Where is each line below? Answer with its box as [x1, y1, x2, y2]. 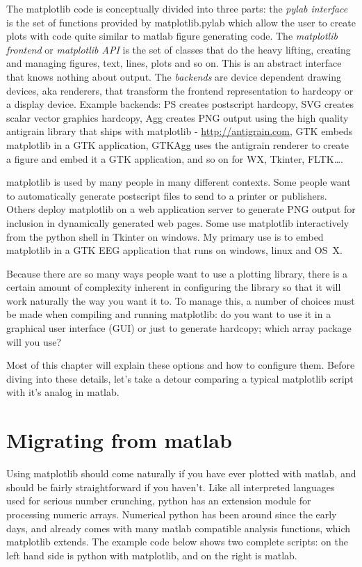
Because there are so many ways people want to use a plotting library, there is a [6, 266, 348, 280]
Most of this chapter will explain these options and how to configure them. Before [6, 358, 355, 372]
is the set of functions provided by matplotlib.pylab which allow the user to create [6, 15, 356, 29]
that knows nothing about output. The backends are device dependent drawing [6, 69, 342, 83]
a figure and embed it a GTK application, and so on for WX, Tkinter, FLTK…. [6, 151, 343, 166]
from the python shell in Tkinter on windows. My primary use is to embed [6, 229, 324, 243]
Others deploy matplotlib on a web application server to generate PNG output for [6, 202, 356, 216]
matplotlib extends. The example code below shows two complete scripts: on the [6, 534, 348, 549]
